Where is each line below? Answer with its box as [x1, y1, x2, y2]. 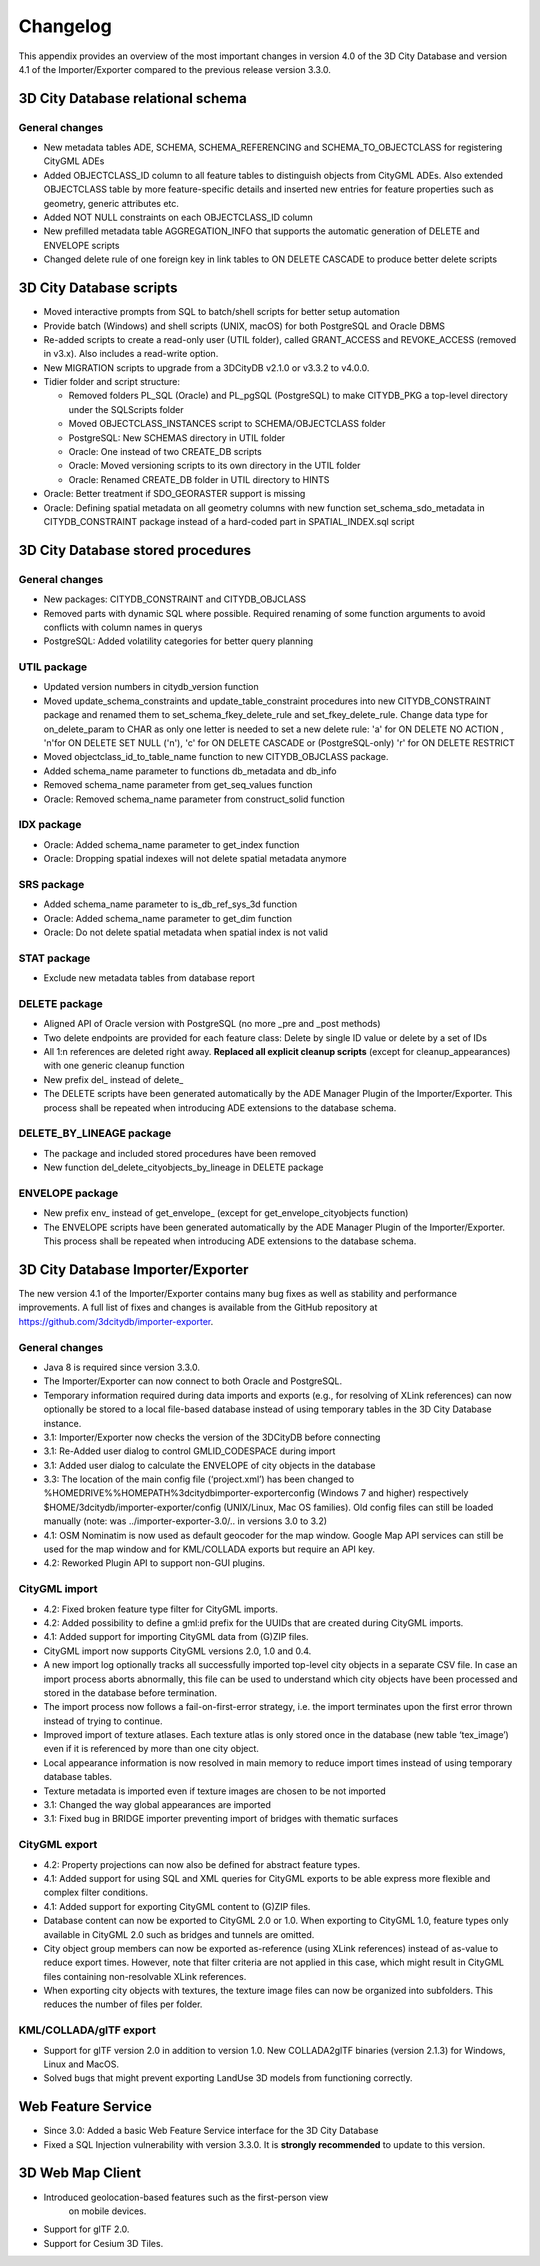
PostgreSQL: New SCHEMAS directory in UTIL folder [68, 431, 286, 444]
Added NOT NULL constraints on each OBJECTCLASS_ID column [43, 211, 314, 224]
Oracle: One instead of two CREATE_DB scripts [68, 446, 262, 458]
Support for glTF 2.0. [43, 2223, 130, 2235]
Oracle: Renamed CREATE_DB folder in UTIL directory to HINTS [68, 473, 330, 485]
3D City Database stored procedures [18, 541, 252, 559]
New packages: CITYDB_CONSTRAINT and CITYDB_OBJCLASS [43, 593, 307, 605]
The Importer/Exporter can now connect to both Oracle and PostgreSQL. [43, 1375, 343, 1387]
